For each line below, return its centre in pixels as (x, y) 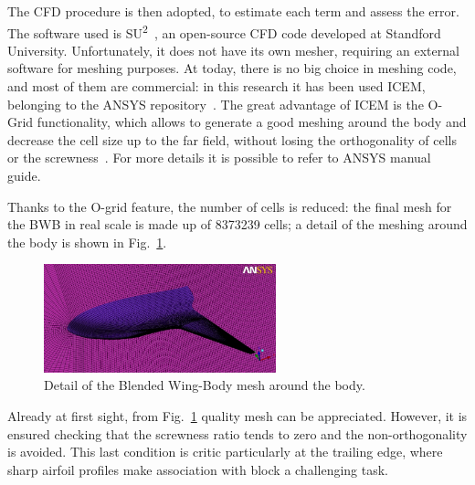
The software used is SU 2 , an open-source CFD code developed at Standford (224, 31)
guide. (24, 175)
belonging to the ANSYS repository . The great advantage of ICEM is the (216, 104)
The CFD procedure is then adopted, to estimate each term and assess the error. (233, 11)
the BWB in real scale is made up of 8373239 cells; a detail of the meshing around (237, 224)
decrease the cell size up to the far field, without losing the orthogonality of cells (232, 139)
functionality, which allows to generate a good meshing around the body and (252, 122)
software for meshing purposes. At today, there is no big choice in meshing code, (232, 68)
